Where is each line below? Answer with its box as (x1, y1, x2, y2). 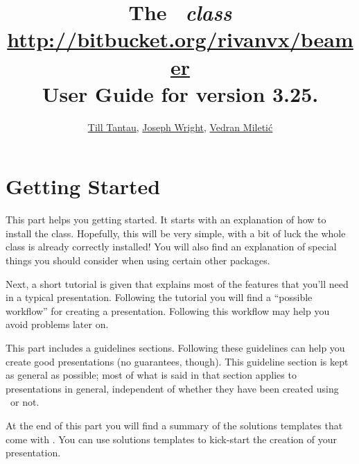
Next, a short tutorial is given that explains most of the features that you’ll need (6, 276, 349, 291)
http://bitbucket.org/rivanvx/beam (7, 25, 353, 53)
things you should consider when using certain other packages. (6, 253, 270, 267)
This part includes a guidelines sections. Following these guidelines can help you (6, 340, 345, 354)
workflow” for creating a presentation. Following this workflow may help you (6, 303, 330, 318)
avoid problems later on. (6, 317, 109, 332)
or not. (10, 395, 40, 409)
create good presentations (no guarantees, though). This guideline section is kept (6, 354, 349, 368)
